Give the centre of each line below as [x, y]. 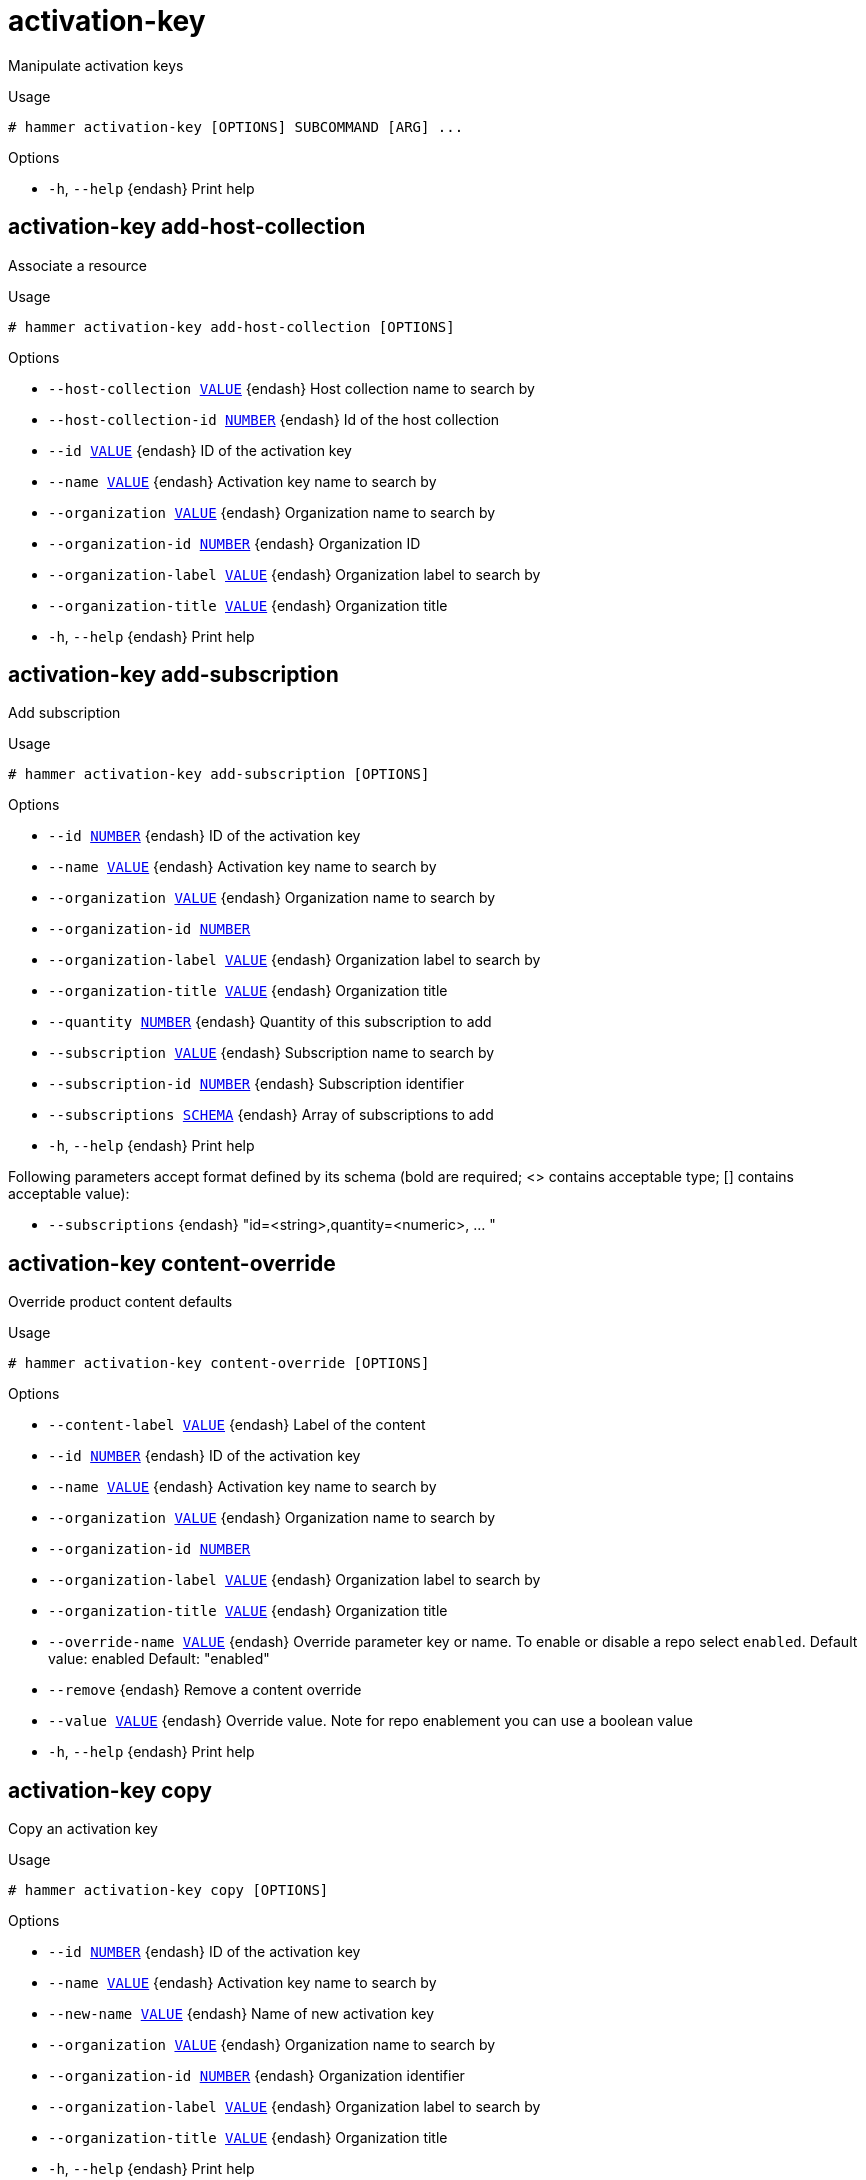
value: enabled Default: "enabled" [159, 1659]
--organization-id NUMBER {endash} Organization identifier [256, 2076]
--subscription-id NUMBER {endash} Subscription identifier [256, 1084]
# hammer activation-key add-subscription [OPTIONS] [219, 774]
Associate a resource [77, 265]
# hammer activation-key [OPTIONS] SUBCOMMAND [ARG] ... [236, 126]
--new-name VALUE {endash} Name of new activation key [241, 2014]
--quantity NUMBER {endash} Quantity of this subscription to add [270, 1022]
